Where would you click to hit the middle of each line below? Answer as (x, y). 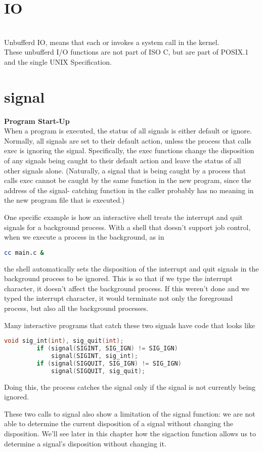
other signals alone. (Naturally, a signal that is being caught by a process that (125, 170)
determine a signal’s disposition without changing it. (85, 443)
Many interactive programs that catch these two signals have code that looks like (130, 325)
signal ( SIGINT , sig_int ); (95, 356)
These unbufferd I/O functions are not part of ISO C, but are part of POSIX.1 (126, 52)
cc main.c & (24, 253)
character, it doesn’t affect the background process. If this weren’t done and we (127, 288)
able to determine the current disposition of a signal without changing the (119, 423)
